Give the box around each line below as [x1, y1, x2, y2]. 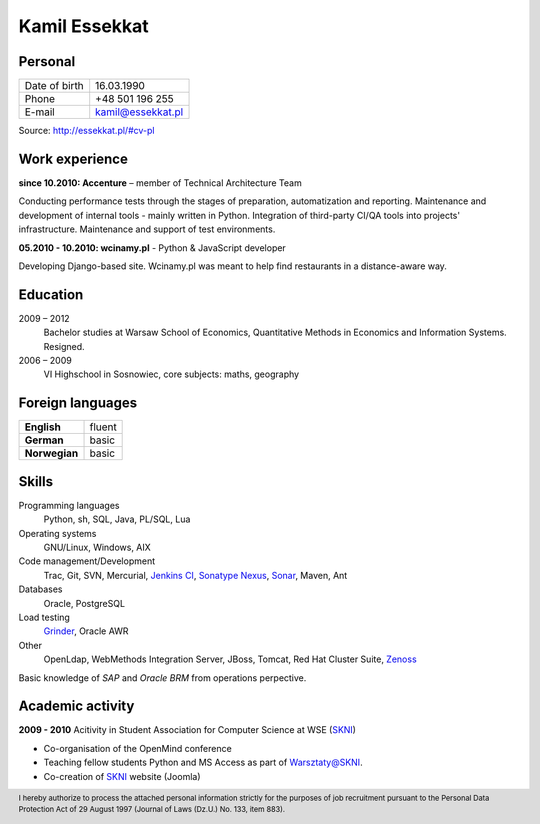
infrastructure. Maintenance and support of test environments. [18, 223, 276, 235]
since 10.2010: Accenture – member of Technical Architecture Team [18, 176, 302, 189]
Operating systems [18, 527, 97, 539]
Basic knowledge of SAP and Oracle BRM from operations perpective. [18, 671, 307, 684]
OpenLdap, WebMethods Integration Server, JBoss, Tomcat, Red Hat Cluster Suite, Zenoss [43, 653, 417, 665]
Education [18, 286, 84, 303]
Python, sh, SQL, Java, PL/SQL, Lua [43, 513, 191, 525]
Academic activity [18, 698, 135, 715]
